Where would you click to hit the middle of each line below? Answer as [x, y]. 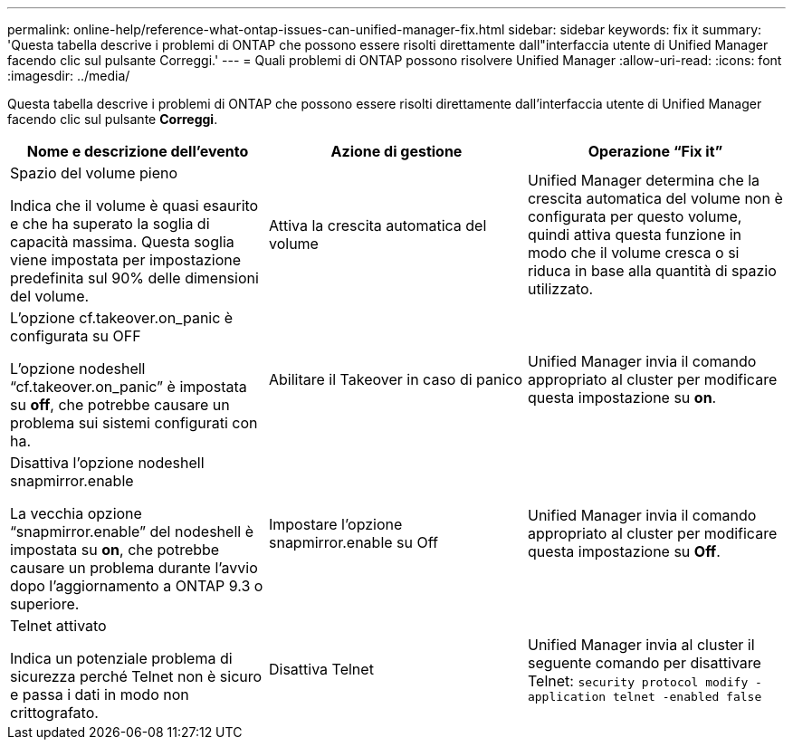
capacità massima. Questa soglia [122, 242]
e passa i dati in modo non [100, 694]
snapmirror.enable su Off [353, 542]
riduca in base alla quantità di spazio [652, 271]
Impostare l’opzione [335, 524]
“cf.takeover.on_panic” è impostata [129, 387]
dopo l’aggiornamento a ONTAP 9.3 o [137, 586]
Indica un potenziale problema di [121, 658]
